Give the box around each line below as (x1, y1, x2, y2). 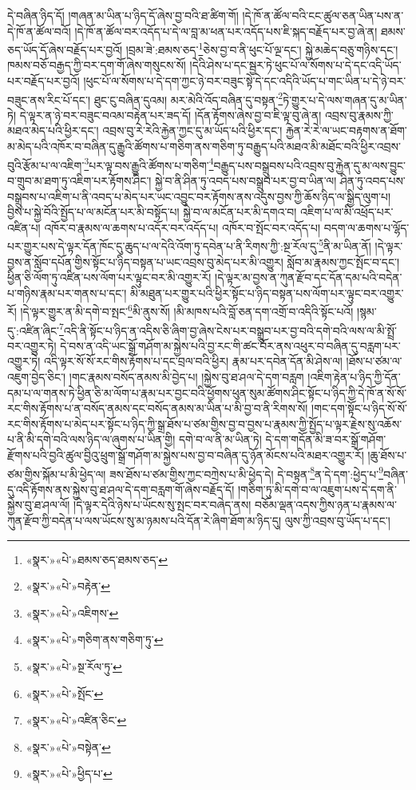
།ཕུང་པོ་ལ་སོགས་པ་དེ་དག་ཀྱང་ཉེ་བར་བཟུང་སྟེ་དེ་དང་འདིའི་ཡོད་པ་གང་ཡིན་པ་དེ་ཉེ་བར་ (83, 73, 406, 89)
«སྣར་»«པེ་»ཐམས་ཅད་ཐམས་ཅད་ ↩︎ (26, 551, 168, 567)
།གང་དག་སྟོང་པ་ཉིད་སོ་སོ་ (311, 400, 407, 417)
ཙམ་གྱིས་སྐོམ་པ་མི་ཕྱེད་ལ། (7, 465, 106, 482)
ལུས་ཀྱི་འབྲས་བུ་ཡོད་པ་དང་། (284, 512, 390, 528)
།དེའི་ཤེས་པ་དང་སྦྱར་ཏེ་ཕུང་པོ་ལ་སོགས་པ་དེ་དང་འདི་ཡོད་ (189, 57, 402, 73)
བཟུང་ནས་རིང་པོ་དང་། (7, 91, 90, 108)
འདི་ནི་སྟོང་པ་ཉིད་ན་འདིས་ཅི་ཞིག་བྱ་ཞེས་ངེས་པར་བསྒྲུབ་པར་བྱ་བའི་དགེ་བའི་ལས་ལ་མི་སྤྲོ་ (63, 322, 397, 338)
